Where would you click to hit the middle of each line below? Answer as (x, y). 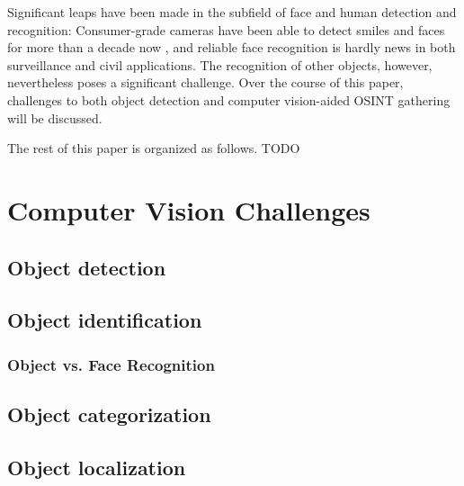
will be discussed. (55, 117)
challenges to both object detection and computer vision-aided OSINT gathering (229, 99)
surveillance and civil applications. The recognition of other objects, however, (220, 64)
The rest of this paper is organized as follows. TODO (154, 148)
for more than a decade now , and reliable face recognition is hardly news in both (232, 47)
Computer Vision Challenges (189, 209)
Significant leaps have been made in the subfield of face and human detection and (232, 12)
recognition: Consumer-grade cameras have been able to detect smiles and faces (226, 29)
